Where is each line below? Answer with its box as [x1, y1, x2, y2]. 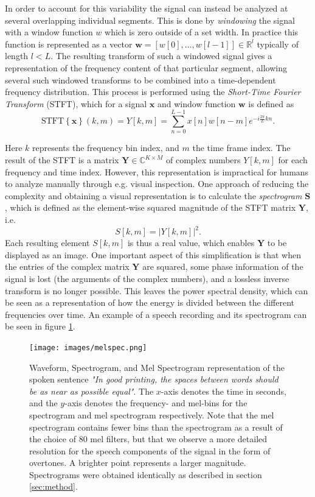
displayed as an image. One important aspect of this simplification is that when [5, 248, 302, 261]
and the [29, 397, 58, 409]
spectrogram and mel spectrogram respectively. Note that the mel [29, 408, 274, 421]
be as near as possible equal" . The [29, 384, 154, 397]
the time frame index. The [192, 141, 291, 154]
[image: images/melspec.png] [29, 343, 147, 352]
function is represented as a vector [5, 37, 133, 50]
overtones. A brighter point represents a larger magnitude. [29, 456, 246, 469]
